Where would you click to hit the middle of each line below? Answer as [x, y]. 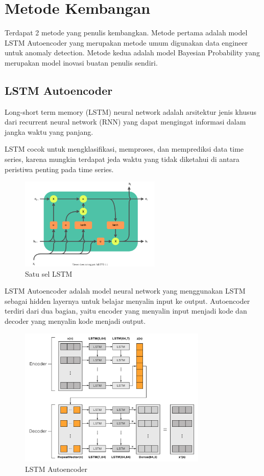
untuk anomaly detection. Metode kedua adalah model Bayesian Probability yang [132, 53]
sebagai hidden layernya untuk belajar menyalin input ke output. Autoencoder [127, 301]
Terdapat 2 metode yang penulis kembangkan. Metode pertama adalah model [126, 33]
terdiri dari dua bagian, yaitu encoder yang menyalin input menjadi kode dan [126, 311]
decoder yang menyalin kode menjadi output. [75, 320]
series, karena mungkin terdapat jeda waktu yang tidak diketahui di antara [122, 159]
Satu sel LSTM [49, 273]
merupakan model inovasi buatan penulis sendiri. [81, 62]
